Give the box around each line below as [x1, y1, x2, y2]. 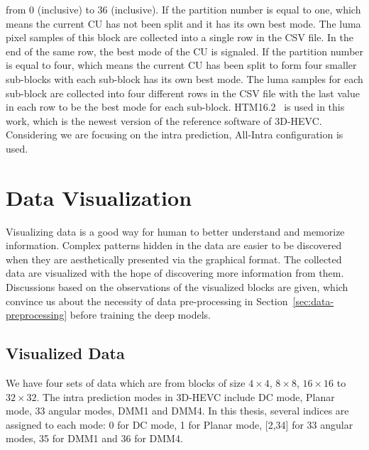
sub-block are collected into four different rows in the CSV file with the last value [6, 85, 360, 100]
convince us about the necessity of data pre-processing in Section [6, 293, 288, 308]
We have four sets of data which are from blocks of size [6, 375, 246, 390]
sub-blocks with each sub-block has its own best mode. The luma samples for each [6, 71, 363, 86]
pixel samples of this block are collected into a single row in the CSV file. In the [6, 30, 353, 45]
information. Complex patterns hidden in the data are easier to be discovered [6, 238, 342, 253]
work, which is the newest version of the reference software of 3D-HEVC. [6, 113, 322, 128]
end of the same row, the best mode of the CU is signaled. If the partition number [6, 43, 364, 58]
